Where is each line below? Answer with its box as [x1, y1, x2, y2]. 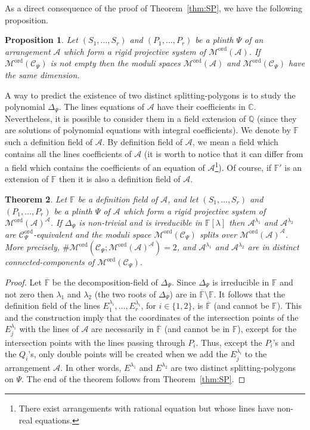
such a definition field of [5, 135, 93, 148]
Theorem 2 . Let [5, 192, 67, 205]
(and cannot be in [164, 322, 230, 335]
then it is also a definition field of [59, 173, 181, 185]
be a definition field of [77, 192, 158, 205]
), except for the [237, 322, 297, 335]
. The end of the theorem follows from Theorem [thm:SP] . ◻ [21, 373, 246, 385]
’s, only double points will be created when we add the [28, 348, 228, 360]
